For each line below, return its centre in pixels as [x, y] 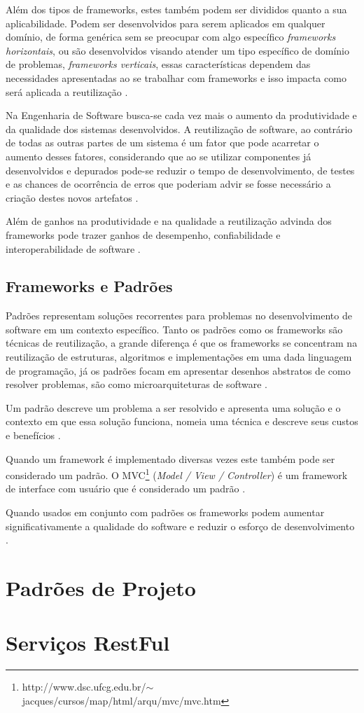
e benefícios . [33, 435]
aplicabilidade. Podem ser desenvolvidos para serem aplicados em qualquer [166, 23]
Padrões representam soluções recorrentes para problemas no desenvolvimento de [179, 316]
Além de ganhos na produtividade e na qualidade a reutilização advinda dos [169, 221]
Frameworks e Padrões [89, 286]
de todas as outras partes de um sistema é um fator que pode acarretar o [162, 143]
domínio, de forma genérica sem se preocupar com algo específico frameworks [171, 37]
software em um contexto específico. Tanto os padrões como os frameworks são [174, 329]
